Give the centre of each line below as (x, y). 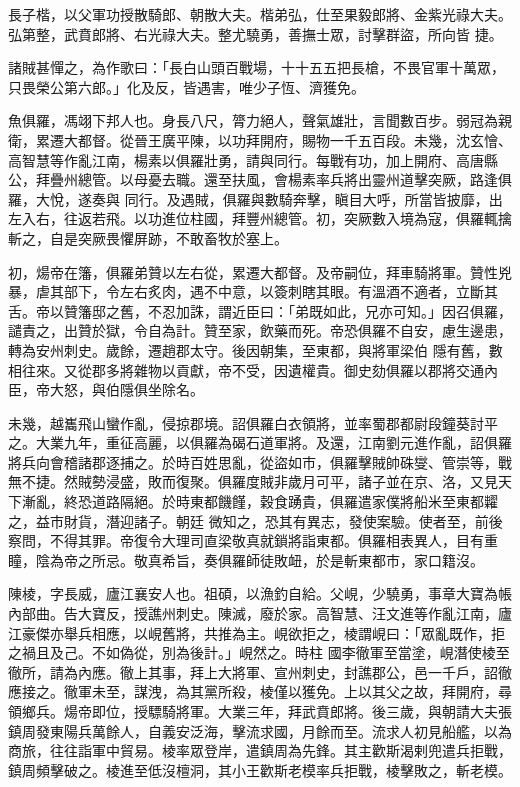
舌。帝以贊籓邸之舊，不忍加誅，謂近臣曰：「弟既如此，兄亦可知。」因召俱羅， (260, 310)
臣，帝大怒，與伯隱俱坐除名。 (106, 389)
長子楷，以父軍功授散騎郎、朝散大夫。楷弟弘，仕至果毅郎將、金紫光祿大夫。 (260, 14)
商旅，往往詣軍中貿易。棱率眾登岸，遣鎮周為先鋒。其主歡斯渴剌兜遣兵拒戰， (260, 750)
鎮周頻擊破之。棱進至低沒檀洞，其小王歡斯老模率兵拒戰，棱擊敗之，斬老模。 (260, 769)
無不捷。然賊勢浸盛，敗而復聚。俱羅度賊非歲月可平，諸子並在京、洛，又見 (253, 481)
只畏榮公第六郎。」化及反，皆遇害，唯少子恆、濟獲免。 (186, 86)
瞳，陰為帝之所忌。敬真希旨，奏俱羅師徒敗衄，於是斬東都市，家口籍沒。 (246, 559)
